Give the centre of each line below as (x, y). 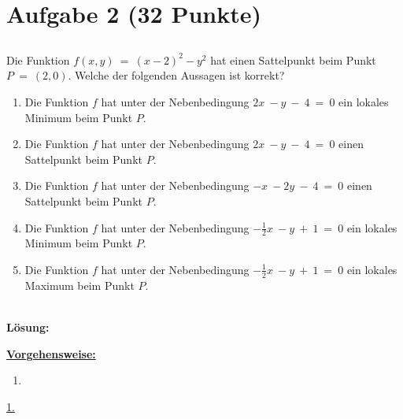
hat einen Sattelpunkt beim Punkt (293, 59)
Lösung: (28, 326)
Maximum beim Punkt (79, 285)
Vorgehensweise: (51, 353)
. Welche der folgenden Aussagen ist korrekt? (176, 75)
